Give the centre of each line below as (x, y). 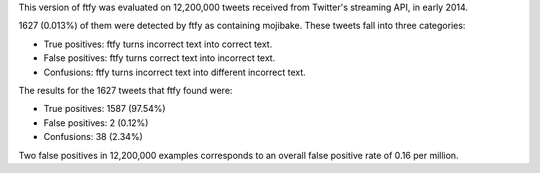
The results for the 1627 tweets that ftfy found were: (125, 90)
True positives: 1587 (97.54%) (104, 109)
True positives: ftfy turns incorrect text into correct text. (158, 44)
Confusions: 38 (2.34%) (93, 137)
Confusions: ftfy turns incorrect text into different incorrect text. (175, 72)
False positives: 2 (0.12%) (96, 122)
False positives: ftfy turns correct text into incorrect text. (159, 58)
